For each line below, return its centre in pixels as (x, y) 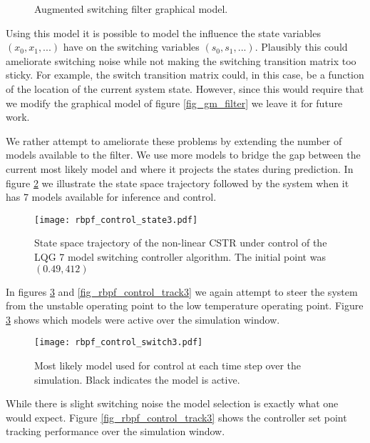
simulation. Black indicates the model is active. (137, 379)
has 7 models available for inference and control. (111, 197)
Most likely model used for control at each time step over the (168, 365)
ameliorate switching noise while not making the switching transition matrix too (181, 60)
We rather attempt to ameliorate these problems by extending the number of (174, 140)
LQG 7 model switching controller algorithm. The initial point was (180, 256)
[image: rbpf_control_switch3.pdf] (119, 343)
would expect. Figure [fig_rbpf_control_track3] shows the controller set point (176, 417)
